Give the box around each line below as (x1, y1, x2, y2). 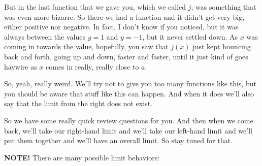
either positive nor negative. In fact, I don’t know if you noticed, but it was (4, 21, 239, 32)
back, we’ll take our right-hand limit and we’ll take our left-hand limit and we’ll (4, 125, 252, 136)
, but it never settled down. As (142, 31, 238, 42)
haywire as (4, 61, 37, 72)
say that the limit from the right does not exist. (4, 98, 152, 109)
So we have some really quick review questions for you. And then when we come (4, 115, 253, 125)
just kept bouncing (192, 41, 251, 52)
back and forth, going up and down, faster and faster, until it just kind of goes (4, 51, 248, 61)
